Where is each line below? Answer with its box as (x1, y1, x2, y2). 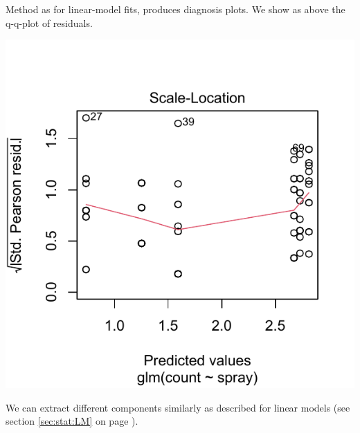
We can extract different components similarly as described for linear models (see (6, 400, 350, 414)
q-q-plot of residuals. (6, 15, 93, 30)
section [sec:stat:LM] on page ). (6, 414, 138, 428)
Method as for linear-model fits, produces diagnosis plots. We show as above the (6, 2, 345, 16)
